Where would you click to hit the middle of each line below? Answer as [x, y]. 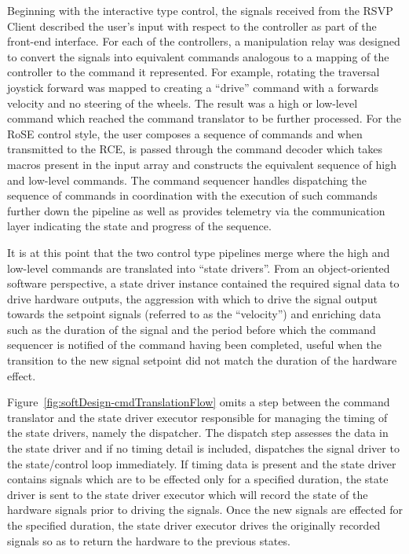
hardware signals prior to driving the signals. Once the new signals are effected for [205, 510]
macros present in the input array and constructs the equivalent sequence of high [202, 164]
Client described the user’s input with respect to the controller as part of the [192, 26]
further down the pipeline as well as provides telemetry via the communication [196, 210]
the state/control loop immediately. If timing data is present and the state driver [202, 463]
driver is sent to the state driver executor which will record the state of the [188, 494]
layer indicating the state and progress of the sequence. [139, 226]
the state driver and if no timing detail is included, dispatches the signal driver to [203, 448]
